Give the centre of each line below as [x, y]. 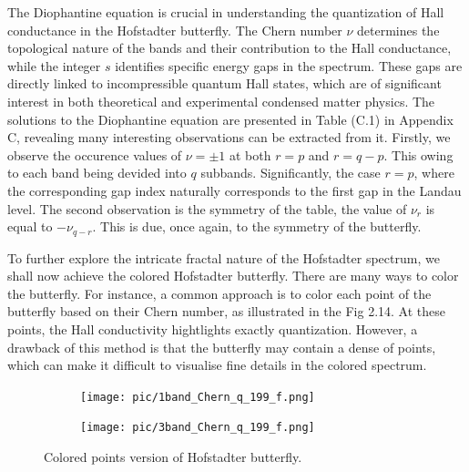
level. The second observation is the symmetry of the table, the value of [207, 208]
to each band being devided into [97, 173]
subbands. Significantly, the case [291, 173]
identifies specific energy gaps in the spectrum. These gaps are [289, 65]
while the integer [54, 65]
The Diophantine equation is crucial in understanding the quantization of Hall [226, 12]
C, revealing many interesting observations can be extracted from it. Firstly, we [229, 137]
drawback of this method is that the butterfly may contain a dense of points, [222, 347]
